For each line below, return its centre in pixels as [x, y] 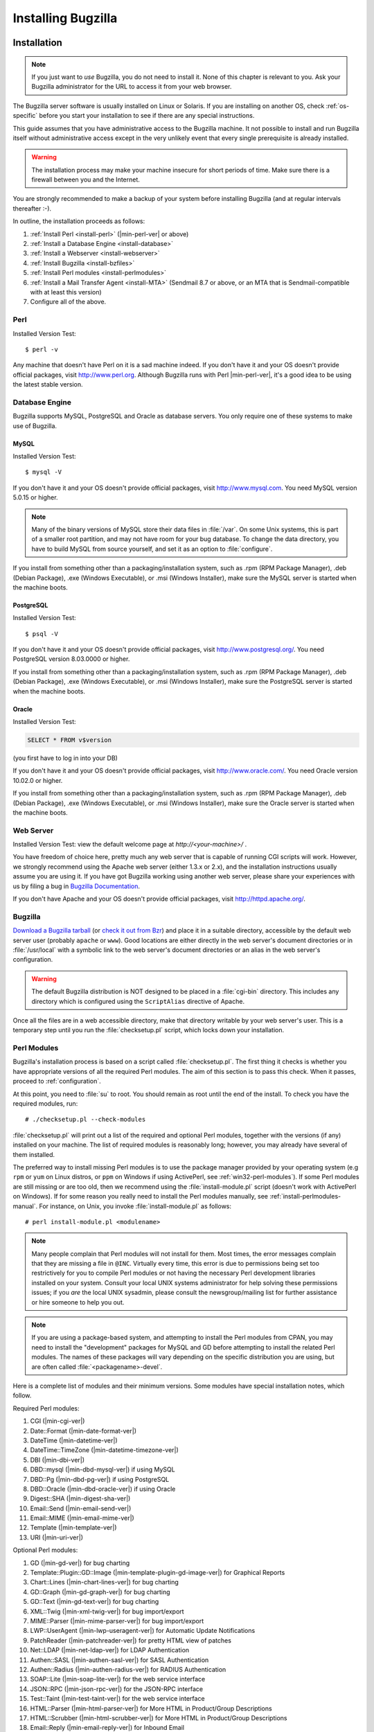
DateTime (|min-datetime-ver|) [74, 1440]
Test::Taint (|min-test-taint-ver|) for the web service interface [117, 1699]
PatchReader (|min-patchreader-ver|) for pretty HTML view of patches [131, 1640]
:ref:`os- [338, 106]
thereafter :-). [32, 209]
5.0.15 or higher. [35, 497]
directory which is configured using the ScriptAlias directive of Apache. [138, 1001]
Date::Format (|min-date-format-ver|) [83, 1431]
